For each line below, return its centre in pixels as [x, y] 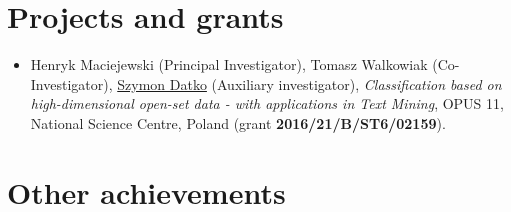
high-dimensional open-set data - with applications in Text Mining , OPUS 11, [267, 103]
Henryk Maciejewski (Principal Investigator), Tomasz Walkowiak [229, 64]
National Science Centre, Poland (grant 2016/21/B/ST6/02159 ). [238, 122]
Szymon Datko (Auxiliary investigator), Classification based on [309, 83]
